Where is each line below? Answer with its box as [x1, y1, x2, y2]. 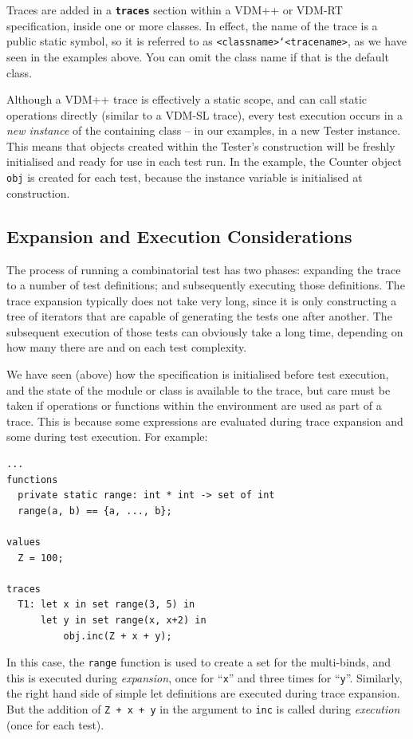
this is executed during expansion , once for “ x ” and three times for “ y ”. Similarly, [6, 669, 403, 686]
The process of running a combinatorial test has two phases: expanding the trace [6, 261, 401, 277]
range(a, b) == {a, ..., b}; [18, 505, 172, 517]
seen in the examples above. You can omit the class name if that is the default [6, 48, 389, 65]
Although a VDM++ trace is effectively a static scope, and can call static [6, 91, 367, 108]
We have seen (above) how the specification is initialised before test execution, [6, 366, 389, 383]
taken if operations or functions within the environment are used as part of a [6, 397, 382, 414]
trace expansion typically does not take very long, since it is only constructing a [6, 292, 397, 309]
